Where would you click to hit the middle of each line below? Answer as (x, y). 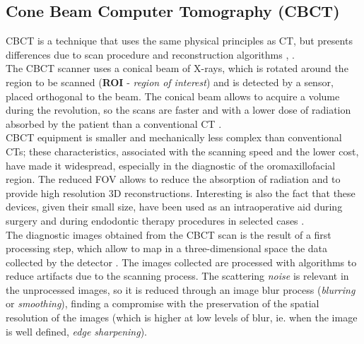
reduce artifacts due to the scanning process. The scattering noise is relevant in (177, 276)
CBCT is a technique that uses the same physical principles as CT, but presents (179, 41)
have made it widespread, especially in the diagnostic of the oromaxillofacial (171, 165)
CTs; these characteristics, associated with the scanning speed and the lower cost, (182, 151)
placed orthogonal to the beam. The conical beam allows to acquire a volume (173, 96)
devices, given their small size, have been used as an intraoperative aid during (174, 207)
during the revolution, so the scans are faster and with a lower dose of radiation (178, 110)
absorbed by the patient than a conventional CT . (114, 123)
